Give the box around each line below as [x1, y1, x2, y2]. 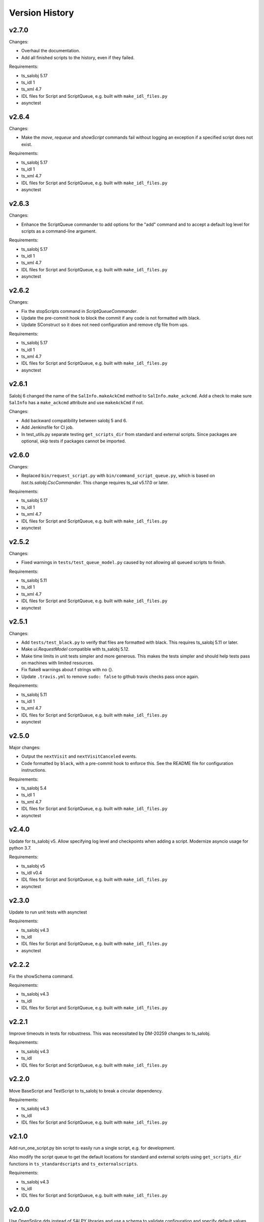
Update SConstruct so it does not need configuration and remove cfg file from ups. [21, 322, 189, 327]
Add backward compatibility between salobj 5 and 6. [21, 417, 127, 423]
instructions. [21, 767, 46, 773]
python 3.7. [9, 845, 32, 851]
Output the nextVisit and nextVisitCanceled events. [21, 753, 137, 760]
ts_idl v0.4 [21, 870, 43, 876]
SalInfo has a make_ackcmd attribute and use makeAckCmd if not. [9, 399, 144, 405]
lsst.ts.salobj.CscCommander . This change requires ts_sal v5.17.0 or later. [21, 480, 169, 485]
